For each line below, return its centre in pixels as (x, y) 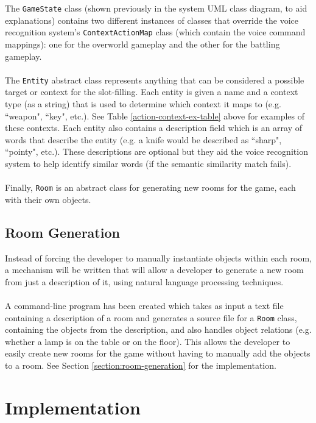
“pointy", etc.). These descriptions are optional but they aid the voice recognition (156, 151)
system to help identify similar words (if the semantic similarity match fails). (148, 163)
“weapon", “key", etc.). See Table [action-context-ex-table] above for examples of (155, 116)
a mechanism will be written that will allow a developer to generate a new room (154, 270)
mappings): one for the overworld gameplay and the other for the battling (142, 44)
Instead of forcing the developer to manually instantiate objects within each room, (158, 258)
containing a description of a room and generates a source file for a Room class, (151, 317)
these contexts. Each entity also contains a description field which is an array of (154, 128)
